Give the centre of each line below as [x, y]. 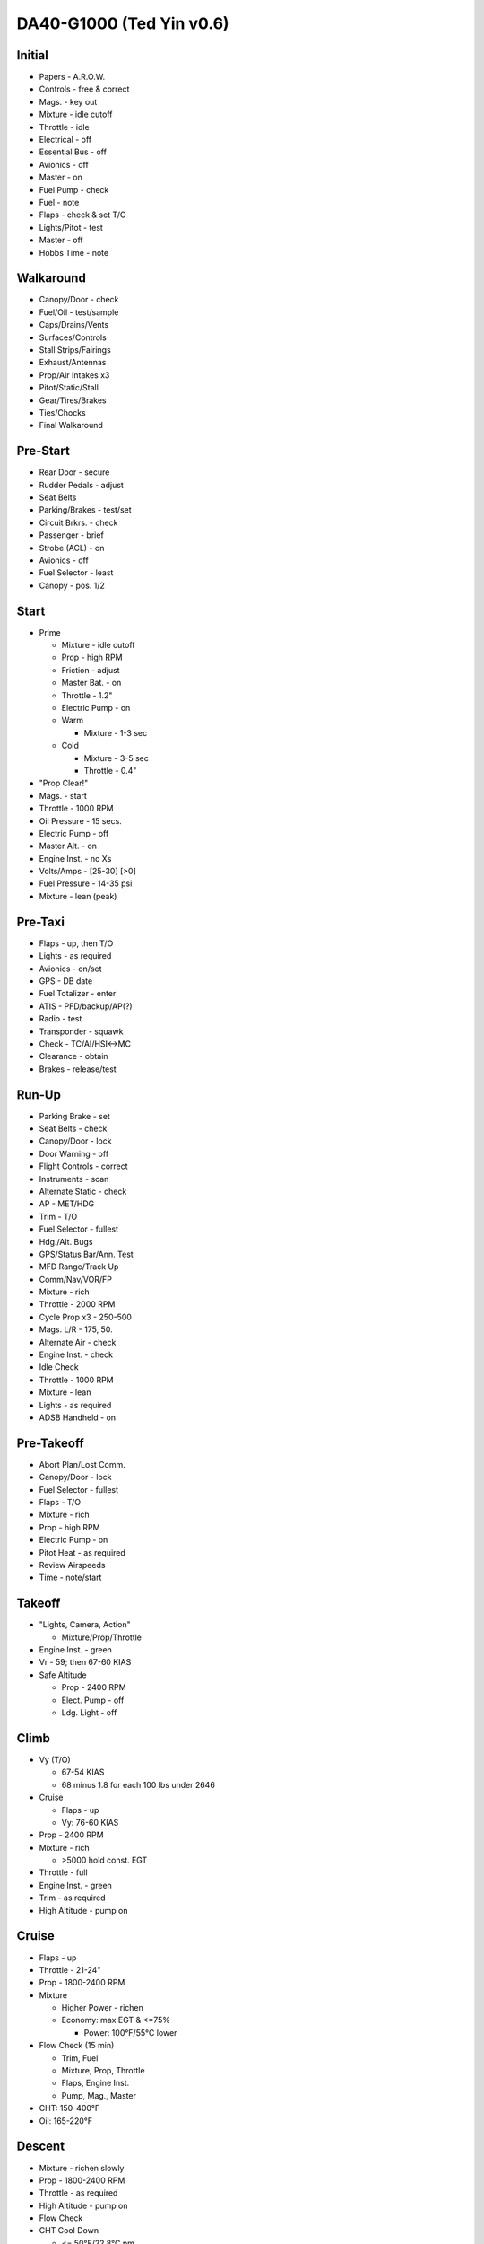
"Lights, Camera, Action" [85, 1625]
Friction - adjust [91, 670]
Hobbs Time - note [74, 252]
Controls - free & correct [84, 89]
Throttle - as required [78, 2193]
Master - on [60, 177]
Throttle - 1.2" [87, 695]
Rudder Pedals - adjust [82, 485]
